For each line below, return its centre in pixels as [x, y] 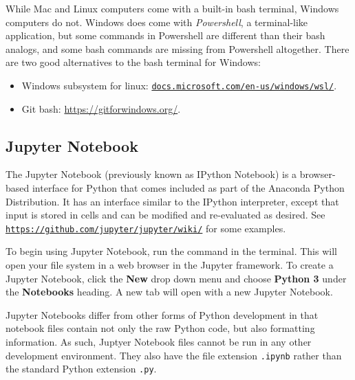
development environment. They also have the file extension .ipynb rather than [174, 355]
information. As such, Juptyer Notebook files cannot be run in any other [159, 342]
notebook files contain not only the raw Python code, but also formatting [160, 328]
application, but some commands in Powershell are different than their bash [165, 35]
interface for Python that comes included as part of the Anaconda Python [188, 188]
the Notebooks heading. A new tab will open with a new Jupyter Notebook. [169, 292]
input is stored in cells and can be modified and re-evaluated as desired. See [165, 215]
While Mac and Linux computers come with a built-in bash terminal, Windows [172, 8]
